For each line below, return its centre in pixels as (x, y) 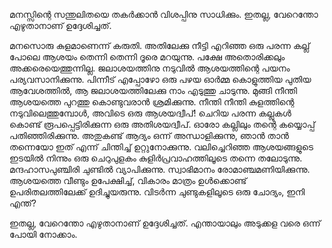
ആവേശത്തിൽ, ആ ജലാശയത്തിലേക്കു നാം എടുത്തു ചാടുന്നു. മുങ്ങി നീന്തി (153, 90)
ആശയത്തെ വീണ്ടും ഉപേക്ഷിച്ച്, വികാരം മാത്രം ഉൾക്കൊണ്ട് (128, 180)
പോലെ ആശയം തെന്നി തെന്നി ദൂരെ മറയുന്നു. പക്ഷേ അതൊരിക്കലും (147, 57)
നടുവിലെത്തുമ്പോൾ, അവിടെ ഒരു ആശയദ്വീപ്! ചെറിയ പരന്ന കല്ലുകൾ (150, 113)
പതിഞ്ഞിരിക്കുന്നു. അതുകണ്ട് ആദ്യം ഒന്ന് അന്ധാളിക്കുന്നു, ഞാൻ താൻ (149, 135)
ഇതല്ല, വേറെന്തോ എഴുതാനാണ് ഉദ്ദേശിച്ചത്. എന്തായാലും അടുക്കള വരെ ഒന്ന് (165, 223)
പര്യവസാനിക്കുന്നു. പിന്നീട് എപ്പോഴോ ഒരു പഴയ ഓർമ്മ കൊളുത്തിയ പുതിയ (160, 79)
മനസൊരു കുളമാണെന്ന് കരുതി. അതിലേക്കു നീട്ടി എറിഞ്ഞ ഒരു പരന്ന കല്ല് (160, 45)
